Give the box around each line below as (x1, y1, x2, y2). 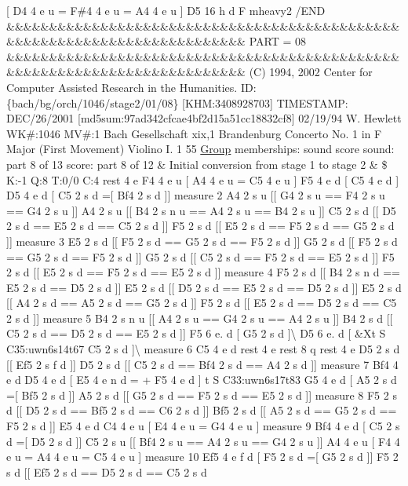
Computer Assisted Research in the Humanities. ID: (6, 79, 257, 95)
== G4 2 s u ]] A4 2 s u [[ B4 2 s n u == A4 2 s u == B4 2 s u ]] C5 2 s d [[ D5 (6, 202, 396, 218)
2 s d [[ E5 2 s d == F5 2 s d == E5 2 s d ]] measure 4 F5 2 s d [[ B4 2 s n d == (6, 264, 400, 280)
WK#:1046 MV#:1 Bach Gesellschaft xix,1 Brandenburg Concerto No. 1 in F (6, 125, 382, 141)
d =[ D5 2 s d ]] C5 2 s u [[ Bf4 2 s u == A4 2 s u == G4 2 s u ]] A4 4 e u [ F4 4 (6, 433, 400, 449)
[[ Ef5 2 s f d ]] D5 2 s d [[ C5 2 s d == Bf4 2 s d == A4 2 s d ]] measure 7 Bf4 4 (6, 356, 399, 372)
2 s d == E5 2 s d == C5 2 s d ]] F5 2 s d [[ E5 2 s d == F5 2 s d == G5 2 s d (6, 217, 395, 234)
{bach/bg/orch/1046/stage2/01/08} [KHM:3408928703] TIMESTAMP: (6, 94, 348, 111)
